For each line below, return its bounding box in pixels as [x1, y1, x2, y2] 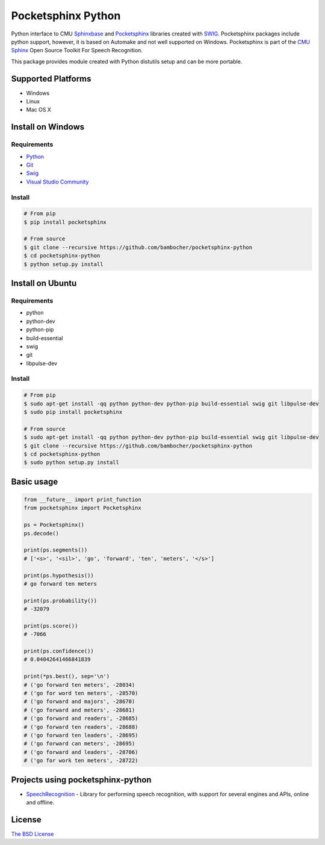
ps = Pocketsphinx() [23, 521, 84, 529]
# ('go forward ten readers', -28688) [23, 724, 138, 730]
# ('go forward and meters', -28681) [23, 707, 135, 713]
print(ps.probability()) [23, 597, 97, 604]
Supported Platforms [11, 73, 91, 84]
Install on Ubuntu [11, 278, 77, 289]
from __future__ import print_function [23, 496, 141, 503]
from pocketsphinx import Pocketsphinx [23, 505, 141, 511]
